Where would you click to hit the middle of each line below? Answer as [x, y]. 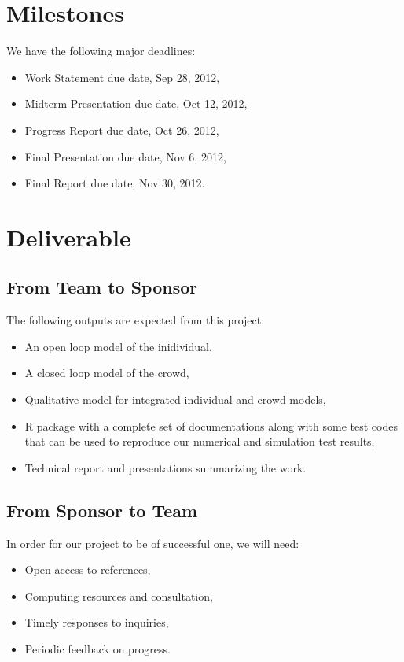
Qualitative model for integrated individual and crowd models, [175, 399]
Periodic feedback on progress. [97, 649]
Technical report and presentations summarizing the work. [165, 467]
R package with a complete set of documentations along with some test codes [211, 425]
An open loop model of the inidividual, [118, 346]
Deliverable [69, 237]
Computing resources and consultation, [119, 595]
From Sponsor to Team [102, 510]
